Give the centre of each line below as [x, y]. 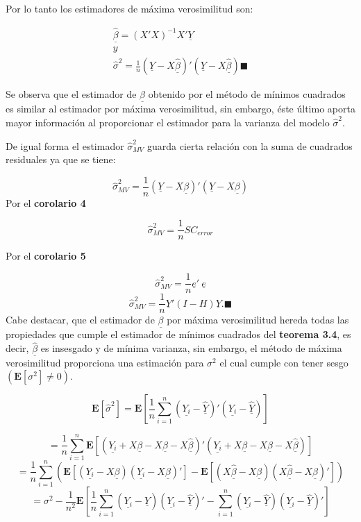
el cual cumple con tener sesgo [284, 363]
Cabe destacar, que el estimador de [80, 320]
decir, [17, 348]
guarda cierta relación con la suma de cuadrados [250, 145]
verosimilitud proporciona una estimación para [105, 363]
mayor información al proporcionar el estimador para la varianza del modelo [168, 122]
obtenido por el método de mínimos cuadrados [247, 94]
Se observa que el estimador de [71, 94]
